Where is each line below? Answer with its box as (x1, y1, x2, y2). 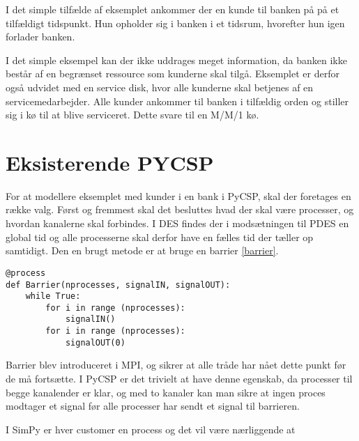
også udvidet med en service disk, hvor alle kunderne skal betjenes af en (6, 79, 314, 94)
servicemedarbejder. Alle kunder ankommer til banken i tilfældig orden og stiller (6, 93, 349, 108)
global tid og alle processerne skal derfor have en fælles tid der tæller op (6, 229, 314, 244)
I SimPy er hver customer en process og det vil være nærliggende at (6, 421, 296, 436)
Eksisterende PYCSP (6, 148, 214, 176)
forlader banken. (6, 29, 75, 44)
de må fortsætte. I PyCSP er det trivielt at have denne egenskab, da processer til (6, 371, 353, 386)
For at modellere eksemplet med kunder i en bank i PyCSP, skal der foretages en (6, 188, 351, 203)
